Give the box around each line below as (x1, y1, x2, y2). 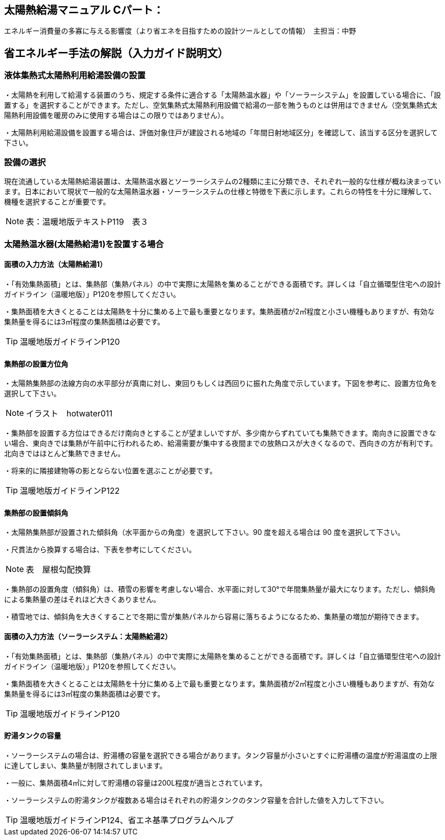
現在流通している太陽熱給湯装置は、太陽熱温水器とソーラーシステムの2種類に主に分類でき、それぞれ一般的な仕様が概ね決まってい (4, 177, 441, 186)
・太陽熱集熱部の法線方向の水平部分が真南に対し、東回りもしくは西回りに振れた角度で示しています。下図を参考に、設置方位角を (4, 379, 437, 388)
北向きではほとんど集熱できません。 (4, 449, 125, 458)
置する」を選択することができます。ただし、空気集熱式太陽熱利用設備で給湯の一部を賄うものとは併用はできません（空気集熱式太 (4, 100, 438, 109)
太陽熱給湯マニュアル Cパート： (4, 4, 164, 16)
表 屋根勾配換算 (26, 564, 92, 575)
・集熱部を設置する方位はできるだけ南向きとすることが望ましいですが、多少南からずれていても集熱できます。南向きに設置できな (4, 429, 436, 438)
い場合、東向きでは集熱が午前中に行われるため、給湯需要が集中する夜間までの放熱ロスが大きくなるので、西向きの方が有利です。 (4, 439, 437, 448)
